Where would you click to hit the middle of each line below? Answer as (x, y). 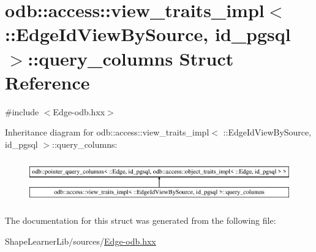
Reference (47, 82)
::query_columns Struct (131, 58)
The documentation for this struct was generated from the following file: (141, 220)
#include (22, 111)
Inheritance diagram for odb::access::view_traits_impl (107, 132)
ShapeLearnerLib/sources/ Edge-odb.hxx (81, 241)
